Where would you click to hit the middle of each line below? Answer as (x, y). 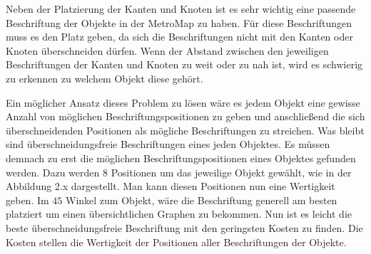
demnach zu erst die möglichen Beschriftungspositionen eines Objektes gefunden (181, 158)
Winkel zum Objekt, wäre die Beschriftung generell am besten (201, 200)
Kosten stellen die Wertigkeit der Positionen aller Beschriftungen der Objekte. (176, 242)
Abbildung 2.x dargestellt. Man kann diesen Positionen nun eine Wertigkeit (171, 186)
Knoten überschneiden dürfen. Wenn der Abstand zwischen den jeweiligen (167, 50)
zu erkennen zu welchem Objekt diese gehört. (105, 78)
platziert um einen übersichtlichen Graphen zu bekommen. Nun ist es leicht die (179, 214)
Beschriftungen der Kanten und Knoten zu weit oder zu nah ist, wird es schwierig (184, 64)
